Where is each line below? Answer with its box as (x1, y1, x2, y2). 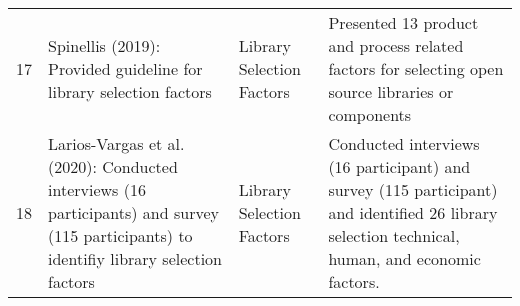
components (328, 103, 412, 126)
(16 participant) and (328, 155, 471, 178)
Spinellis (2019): (48, 34, 161, 57)
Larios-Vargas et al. (48, 132, 185, 155)
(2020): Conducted (48, 155, 178, 178)
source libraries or (328, 80, 454, 103)
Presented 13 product (328, 11, 479, 34)
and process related (328, 34, 464, 57)
